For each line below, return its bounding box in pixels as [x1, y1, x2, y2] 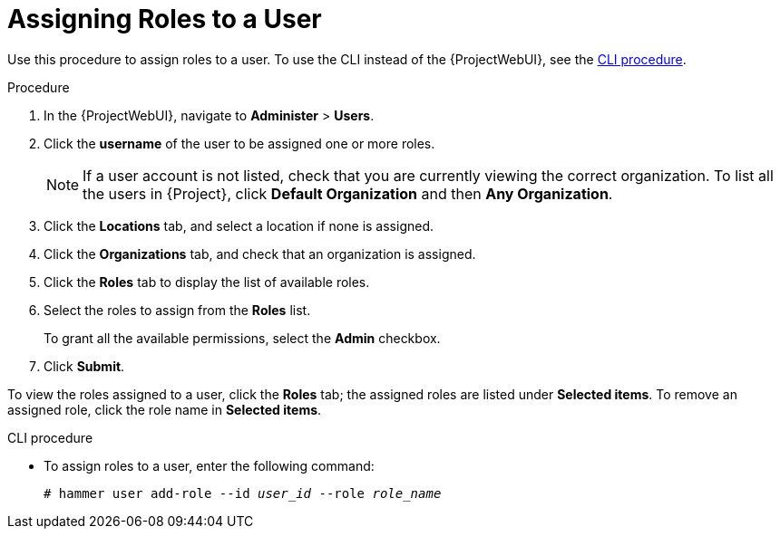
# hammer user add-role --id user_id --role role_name [44, 485, 442, 501]
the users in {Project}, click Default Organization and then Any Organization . [83, 184, 613, 203]
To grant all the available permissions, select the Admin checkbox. [44, 330, 441, 346]
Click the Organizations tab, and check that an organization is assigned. [44, 245, 476, 262]
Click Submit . [44, 358, 125, 374]
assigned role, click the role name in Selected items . [7, 401, 322, 417]
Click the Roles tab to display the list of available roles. [44, 273, 370, 290]
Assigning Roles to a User [7, 4, 322, 34]
